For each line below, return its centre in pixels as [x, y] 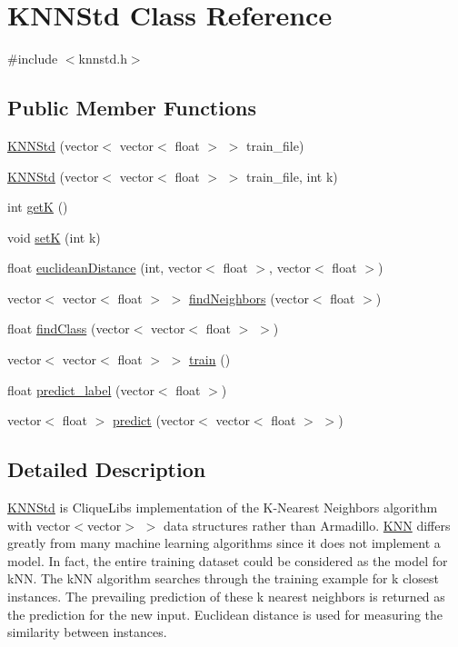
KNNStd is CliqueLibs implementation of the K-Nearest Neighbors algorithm [223, 508]
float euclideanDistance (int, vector [105, 268]
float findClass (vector [69, 328]
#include [33, 59]
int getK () [38, 207]
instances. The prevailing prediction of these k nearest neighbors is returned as [226, 597]
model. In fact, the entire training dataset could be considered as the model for [228, 560]
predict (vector [154, 420]
